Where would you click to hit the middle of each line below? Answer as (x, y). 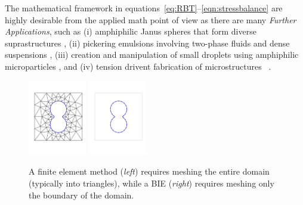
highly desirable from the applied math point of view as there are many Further (151, 19)
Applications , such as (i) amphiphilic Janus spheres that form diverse (131, 31)
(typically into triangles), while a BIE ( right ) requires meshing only (151, 183)
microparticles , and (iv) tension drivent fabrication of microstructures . (138, 66)
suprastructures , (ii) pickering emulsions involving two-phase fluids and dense (147, 43)
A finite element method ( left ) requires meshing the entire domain (149, 171)
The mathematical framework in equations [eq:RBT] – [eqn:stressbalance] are (144, 8)
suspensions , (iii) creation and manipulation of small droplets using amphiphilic (152, 55)
